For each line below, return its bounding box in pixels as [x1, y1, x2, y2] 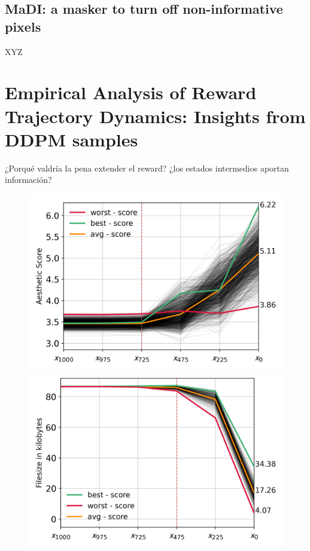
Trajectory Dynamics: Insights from [5, 103, 306, 128]
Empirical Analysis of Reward [5, 80, 257, 105]
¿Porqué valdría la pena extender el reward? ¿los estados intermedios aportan [5, 161, 289, 174]
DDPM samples [5, 127, 138, 151]
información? [5, 173, 52, 186]
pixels [5, 17, 41, 35]
